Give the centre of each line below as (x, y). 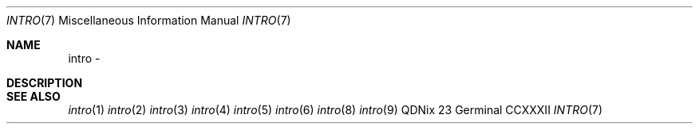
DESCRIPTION (45, 83)
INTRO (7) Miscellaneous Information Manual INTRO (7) (149, 20)
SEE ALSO (34, 96)
